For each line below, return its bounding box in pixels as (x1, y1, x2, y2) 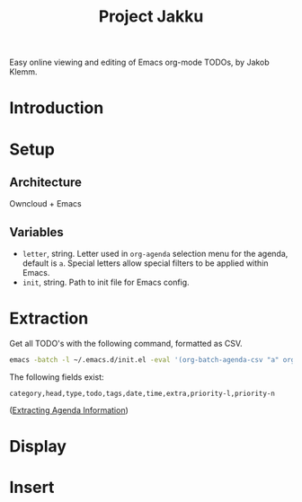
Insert (9, 478, 55, 498)
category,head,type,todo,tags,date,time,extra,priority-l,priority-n (9, 389, 276, 398)
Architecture (9, 174, 83, 189)
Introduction (9, 98, 104, 119)
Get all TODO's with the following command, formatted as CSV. (9, 339, 243, 349)
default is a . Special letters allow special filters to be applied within (22, 258, 269, 269)
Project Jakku (98, 6, 204, 27)
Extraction (9, 308, 89, 329)
